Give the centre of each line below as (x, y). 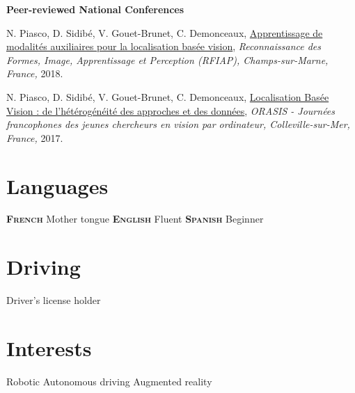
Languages (57, 185)
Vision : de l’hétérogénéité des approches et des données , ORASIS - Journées (171, 110)
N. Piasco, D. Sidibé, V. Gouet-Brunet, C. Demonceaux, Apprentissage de (165, 32)
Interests (49, 347)
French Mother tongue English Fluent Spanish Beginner (135, 219)
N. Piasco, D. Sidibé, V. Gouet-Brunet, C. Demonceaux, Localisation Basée (168, 96)
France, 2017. (35, 137)
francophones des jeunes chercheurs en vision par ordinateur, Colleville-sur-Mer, (178, 124)
